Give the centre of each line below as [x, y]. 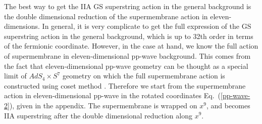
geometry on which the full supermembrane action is [144, 76]
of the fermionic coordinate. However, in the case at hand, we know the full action [131, 46]
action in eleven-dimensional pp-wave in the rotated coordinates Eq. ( [112, 95]
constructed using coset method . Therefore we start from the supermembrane [125, 85]
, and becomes [228, 105]
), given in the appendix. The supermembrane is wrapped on [103, 105]
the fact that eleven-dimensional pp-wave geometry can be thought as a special [126, 66]
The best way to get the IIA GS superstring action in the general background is [128, 6]
